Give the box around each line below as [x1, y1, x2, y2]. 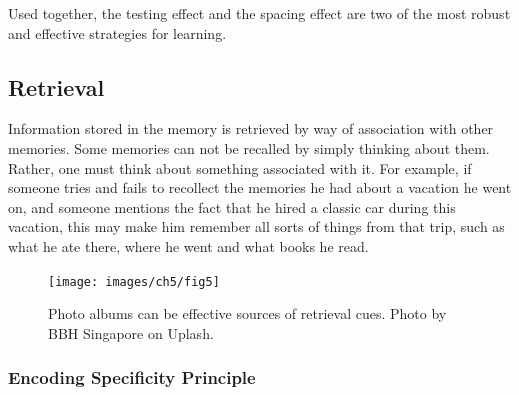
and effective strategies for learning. [8, 22, 227, 43]
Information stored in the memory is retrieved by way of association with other [8, 118, 494, 139]
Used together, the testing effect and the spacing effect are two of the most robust [8, 3, 511, 23]
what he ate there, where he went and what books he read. [8, 235, 369, 256]
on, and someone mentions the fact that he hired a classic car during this [8, 196, 456, 217]
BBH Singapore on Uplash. [48, 322, 214, 343]
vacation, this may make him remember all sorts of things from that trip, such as [8, 216, 505, 237]
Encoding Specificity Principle [8, 365, 256, 390]
